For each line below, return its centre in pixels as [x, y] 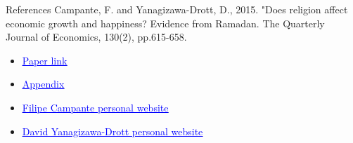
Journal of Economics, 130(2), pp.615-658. [96, 37]
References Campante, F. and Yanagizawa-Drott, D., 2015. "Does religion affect [177, 9]
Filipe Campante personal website [95, 107]
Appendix [43, 84]
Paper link [45, 60]
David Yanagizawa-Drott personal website [113, 131]
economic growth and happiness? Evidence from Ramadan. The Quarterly [165, 23]
